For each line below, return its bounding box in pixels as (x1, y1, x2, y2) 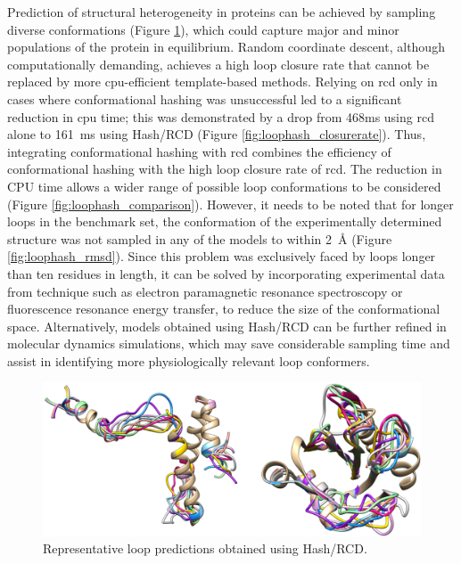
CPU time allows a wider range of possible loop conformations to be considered (7, 176, 441, 195)
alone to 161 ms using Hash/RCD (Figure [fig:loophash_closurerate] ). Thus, (7, 125, 426, 143)
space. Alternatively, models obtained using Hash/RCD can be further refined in (7, 316, 447, 335)
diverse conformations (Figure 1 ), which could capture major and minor (7, 20, 399, 38)
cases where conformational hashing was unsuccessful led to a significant (7, 89, 402, 108)
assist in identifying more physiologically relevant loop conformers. (7, 351, 370, 370)
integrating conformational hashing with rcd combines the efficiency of (7, 142, 391, 160)
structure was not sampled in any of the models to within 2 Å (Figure (7, 229, 392, 248)
